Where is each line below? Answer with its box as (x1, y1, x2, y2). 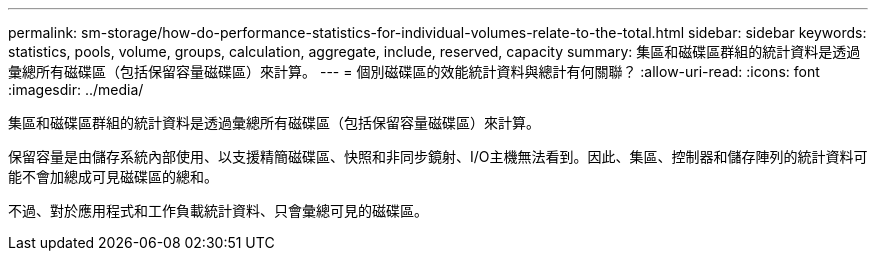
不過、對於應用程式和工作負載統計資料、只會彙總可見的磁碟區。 (8, 202, 428, 219)
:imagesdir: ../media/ (8, 81, 144, 98)
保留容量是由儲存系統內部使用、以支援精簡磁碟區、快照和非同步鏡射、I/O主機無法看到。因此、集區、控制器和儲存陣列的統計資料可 (8, 148, 868, 165)
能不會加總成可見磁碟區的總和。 (8, 168, 218, 185)
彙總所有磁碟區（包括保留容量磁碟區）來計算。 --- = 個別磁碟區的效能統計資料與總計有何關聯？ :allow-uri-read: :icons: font (8, 63, 820, 80)
